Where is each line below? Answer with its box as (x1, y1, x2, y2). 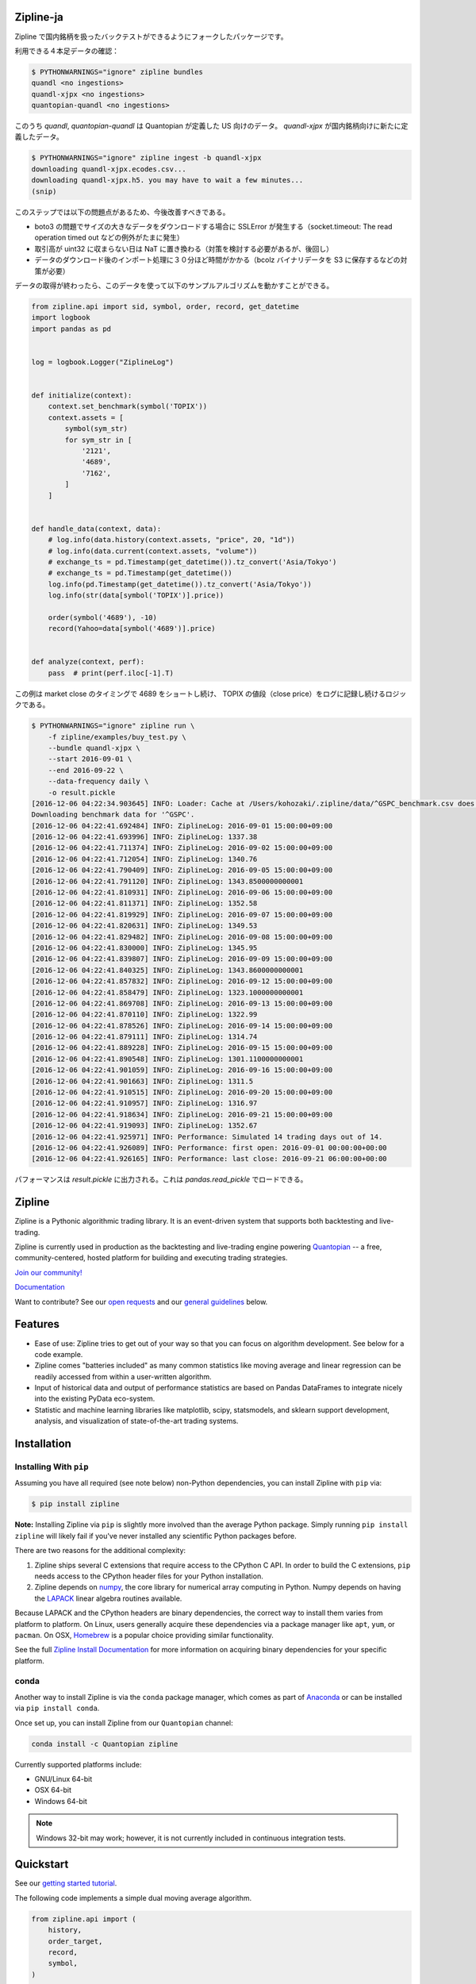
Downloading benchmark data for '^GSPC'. (31, 810, 195, 819)
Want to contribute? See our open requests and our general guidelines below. (14, 1297, 268, 1306)
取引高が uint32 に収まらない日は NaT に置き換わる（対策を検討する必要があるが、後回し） (34, 244, 333, 253)
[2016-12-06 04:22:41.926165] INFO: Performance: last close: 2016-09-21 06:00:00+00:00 (31, 1155, 388, 1163)
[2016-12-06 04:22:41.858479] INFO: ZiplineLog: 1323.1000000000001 (31, 988, 304, 997)
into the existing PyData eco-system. (34, 1394, 155, 1404)
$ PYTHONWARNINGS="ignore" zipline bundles (31, 67, 204, 76)
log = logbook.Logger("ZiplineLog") (31, 357, 175, 367)
